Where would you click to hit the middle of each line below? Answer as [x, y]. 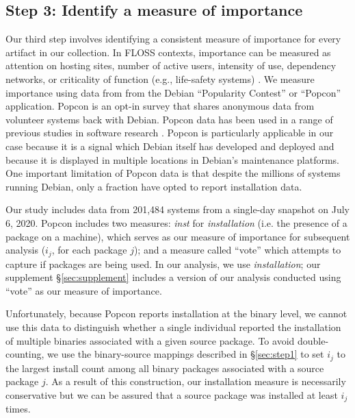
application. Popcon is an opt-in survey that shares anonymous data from [160, 106]
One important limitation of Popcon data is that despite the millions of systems [173, 173]
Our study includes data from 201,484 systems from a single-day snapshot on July [177, 209]
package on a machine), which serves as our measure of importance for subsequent [178, 236]
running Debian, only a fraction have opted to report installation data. [154, 186]
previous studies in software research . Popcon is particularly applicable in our [170, 133]
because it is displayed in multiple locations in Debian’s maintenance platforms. [172, 159]
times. [18, 409]
